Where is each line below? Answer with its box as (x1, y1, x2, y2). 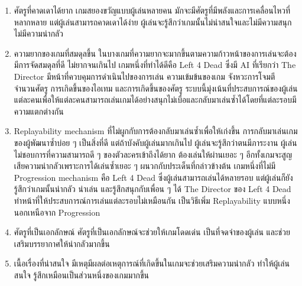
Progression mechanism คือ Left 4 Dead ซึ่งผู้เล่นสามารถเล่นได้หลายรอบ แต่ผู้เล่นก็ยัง (14, 171, 293, 183)
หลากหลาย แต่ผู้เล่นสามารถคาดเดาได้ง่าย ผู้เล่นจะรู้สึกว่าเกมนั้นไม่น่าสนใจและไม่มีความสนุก (14, 15, 292, 28)
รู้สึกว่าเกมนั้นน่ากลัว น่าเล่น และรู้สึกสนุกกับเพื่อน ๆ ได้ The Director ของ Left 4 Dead (14, 183, 291, 195)
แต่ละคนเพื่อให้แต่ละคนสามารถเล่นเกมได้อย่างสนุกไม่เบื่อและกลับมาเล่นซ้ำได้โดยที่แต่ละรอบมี (14, 93, 297, 106)
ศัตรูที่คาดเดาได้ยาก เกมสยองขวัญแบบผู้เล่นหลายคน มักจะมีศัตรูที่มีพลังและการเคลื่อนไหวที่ (14, 4, 291, 16)
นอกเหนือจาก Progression (14, 206, 100, 218)
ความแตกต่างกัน (14, 105, 64, 117)
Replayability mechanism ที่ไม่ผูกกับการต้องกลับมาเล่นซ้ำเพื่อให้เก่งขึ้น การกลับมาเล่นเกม (14, 125, 298, 137)
